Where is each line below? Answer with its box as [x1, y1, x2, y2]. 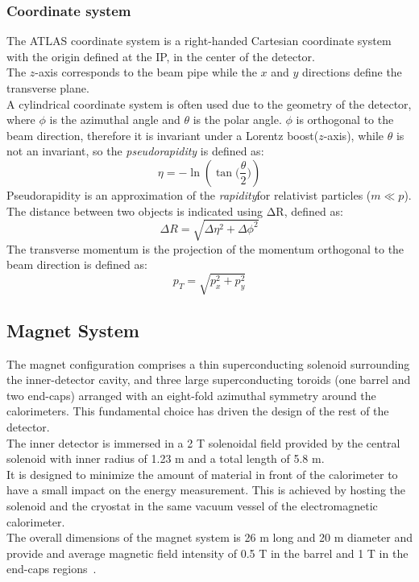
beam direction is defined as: [6, 256, 147, 273]
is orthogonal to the [296, 111, 394, 128]
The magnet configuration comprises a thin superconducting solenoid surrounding [6, 355, 410, 372]
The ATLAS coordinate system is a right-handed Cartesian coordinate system [6, 32, 392, 49]
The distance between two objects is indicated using [6, 202, 263, 219]
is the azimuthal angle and [49, 111, 180, 128]
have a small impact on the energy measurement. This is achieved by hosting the [6, 481, 406, 498]
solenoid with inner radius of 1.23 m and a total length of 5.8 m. [6, 450, 325, 467]
